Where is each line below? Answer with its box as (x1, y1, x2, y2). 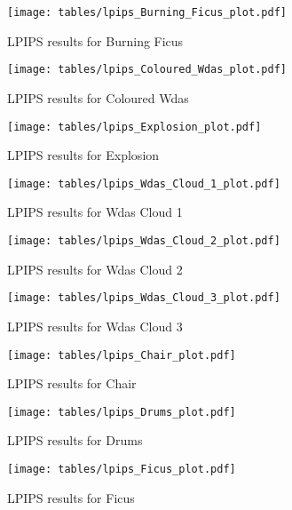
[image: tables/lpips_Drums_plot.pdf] (7, 405, 236, 418)
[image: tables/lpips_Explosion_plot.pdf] (7, 120, 262, 133)
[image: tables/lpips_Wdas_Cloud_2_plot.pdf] (7, 235, 280, 247)
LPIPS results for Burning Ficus (7, 31, 184, 50)
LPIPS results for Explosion (7, 146, 160, 164)
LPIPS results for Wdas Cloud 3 (7, 316, 183, 335)
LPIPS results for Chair (7, 374, 137, 393)
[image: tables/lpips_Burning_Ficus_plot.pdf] (7, 6, 287, 19)
